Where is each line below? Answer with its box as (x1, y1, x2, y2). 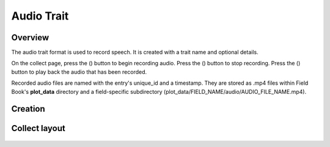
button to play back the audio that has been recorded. (11, 68, 147, 76)
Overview (11, 32, 50, 43)
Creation (11, 104, 45, 114)
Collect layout (11, 123, 65, 134)
